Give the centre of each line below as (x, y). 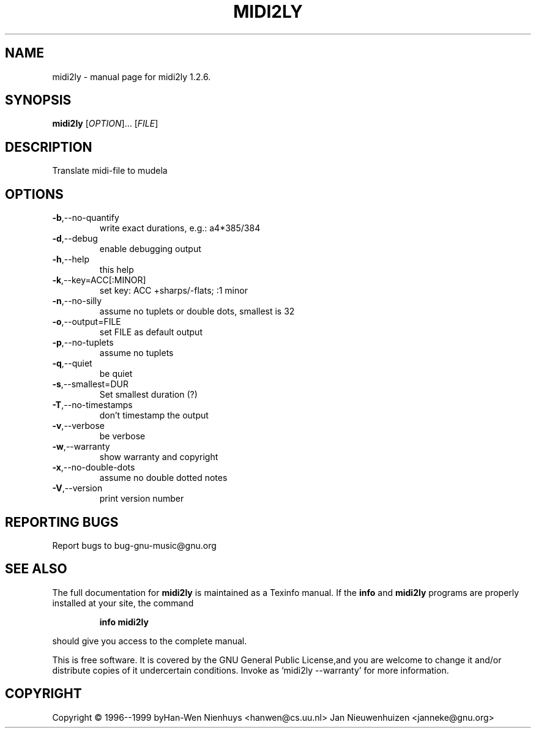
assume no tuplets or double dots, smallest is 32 (197, 311)
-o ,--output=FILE (87, 322)
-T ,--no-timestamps (92, 405)
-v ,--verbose (79, 426)
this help (117, 270)
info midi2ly (124, 622)
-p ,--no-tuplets (83, 343)
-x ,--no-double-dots (94, 467)
